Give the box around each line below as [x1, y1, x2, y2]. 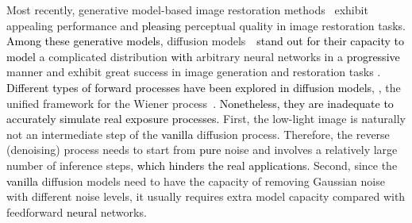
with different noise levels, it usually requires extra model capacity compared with [6, 188, 406, 205]
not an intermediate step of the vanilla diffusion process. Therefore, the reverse [6, 125, 390, 142]
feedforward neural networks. [6, 203, 147, 220]
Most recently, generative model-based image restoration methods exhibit [6, 2, 368, 17]
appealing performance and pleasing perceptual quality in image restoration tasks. [6, 17, 406, 33]
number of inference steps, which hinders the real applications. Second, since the [6, 156, 398, 173]
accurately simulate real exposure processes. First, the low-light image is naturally [6, 110, 406, 127]
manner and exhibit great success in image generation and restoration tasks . [6, 63, 381, 80]
